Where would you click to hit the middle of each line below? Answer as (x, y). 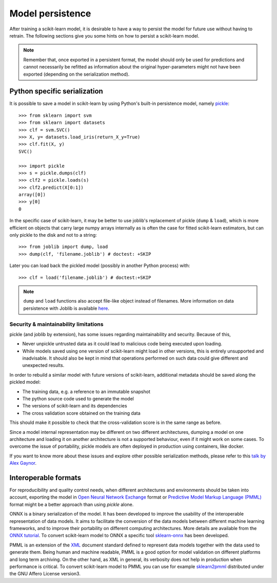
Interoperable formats (45, 478)
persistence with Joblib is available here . (66, 308)
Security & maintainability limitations (56, 324)
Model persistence (50, 13)
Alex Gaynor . (23, 463)
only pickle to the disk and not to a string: (53, 235)
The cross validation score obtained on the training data (81, 413)
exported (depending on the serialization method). (76, 74)
